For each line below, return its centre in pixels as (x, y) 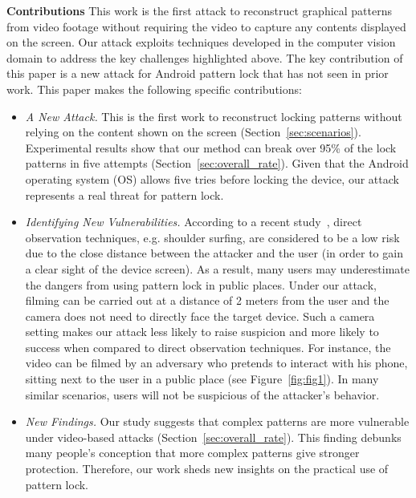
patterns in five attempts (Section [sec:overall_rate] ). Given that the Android (217, 163)
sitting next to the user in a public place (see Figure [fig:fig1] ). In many (202, 379)
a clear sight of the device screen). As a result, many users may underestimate (218, 268)
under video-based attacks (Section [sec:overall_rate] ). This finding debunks (213, 437)
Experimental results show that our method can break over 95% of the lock (211, 147)
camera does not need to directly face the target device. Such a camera (200, 316)
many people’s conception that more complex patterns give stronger (192, 453)
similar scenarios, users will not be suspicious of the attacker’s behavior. (202, 394)
